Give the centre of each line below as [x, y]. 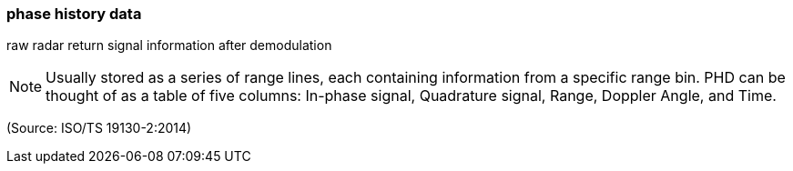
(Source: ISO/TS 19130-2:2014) [99, 128]
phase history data [74, 14]
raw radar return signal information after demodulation [169, 45]
